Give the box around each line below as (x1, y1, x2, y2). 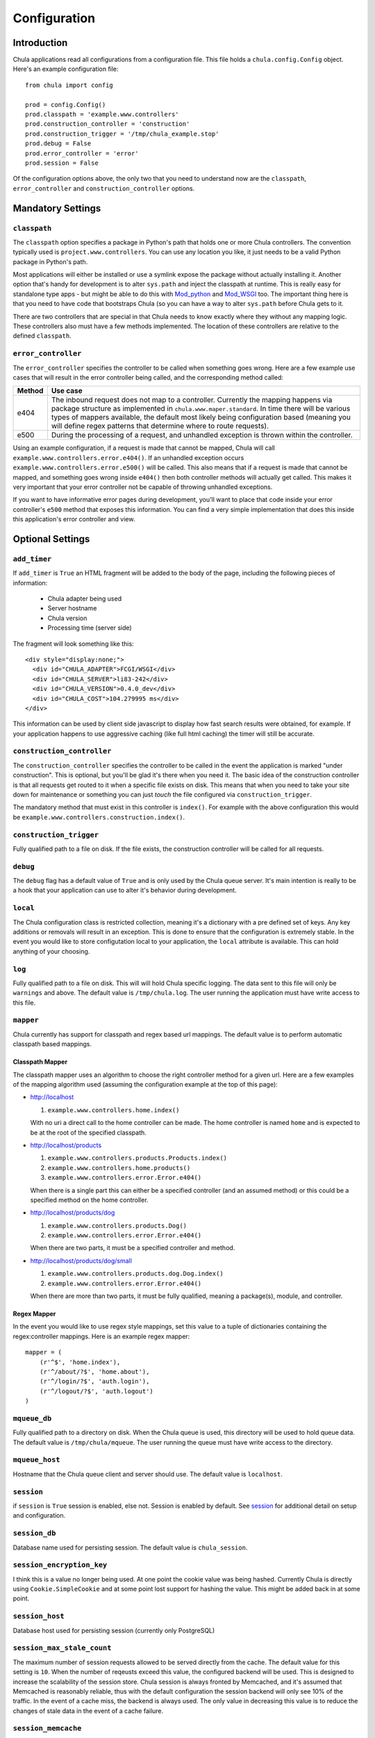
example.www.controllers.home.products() (47, 1164, 191, 1171)
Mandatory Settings (12, 202, 101, 214)
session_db (12, 1529, 56, 1538)
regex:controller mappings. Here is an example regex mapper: (12, 1332, 190, 1340)
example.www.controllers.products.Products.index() (47, 1154, 228, 1162)
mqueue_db (12, 1413, 52, 1423)
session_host (12, 1611, 65, 1621)
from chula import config (25, 81, 114, 89)
